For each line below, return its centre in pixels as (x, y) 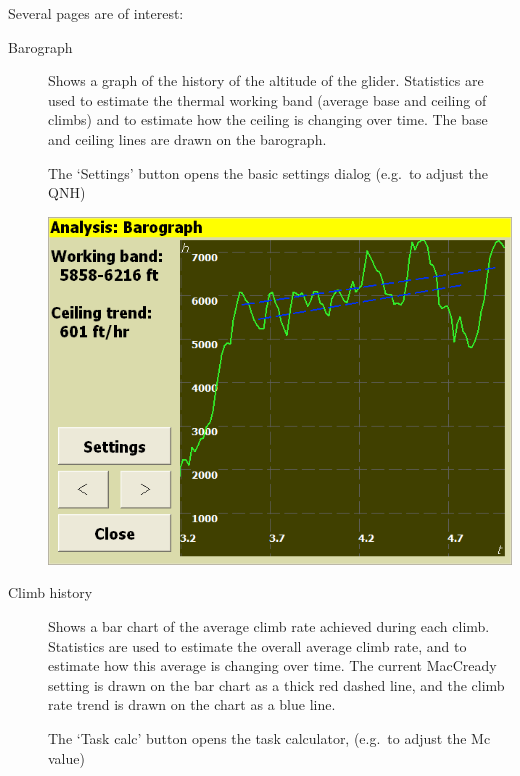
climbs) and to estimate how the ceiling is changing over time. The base (268, 119)
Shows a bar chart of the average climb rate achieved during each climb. (269, 625)
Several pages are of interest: (96, 13)
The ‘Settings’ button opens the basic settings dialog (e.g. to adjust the (268, 172)
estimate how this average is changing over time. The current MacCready (272, 665)
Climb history (50, 592)
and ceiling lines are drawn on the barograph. (187, 138)
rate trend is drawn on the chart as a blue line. (192, 704)
